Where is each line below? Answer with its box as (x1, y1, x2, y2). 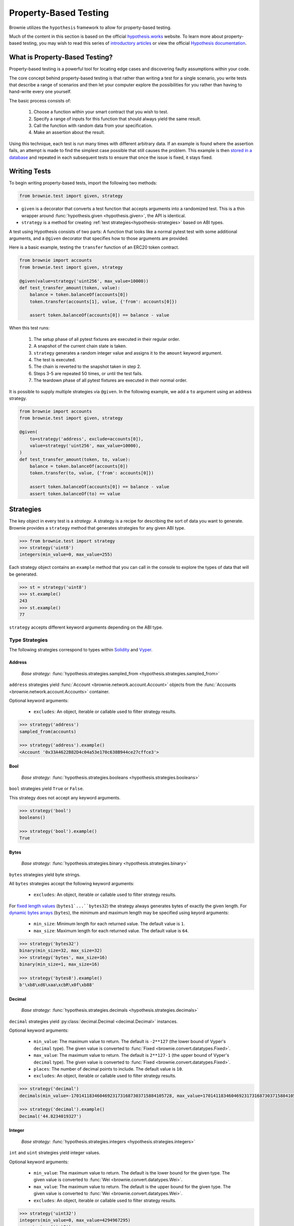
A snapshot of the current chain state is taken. (33, 343, 127, 349)
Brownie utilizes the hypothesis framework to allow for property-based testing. (9, 25, 171, 30)
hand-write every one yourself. (9, 89, 72, 95)
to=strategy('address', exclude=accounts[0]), (29, 436, 144, 441)
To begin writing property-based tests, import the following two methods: (9, 180, 157, 186)
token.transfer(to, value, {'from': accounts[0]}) (29, 470, 154, 476)
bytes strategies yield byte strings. (9, 871, 81, 877)
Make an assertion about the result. (33, 129, 105, 135)
